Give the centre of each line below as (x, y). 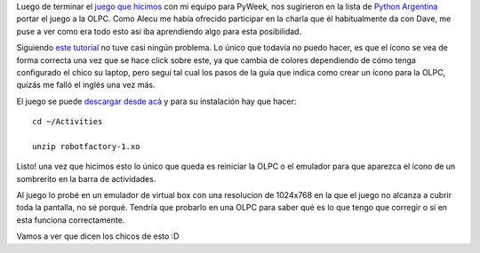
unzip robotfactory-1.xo (86, 146)
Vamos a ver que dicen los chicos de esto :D (98, 236)
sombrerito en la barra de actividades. (86, 178)
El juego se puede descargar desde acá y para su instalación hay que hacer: (156, 101)
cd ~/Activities (68, 122)
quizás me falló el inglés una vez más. (86, 85)
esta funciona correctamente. (71, 220)
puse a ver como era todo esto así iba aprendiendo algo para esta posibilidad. (159, 31)
